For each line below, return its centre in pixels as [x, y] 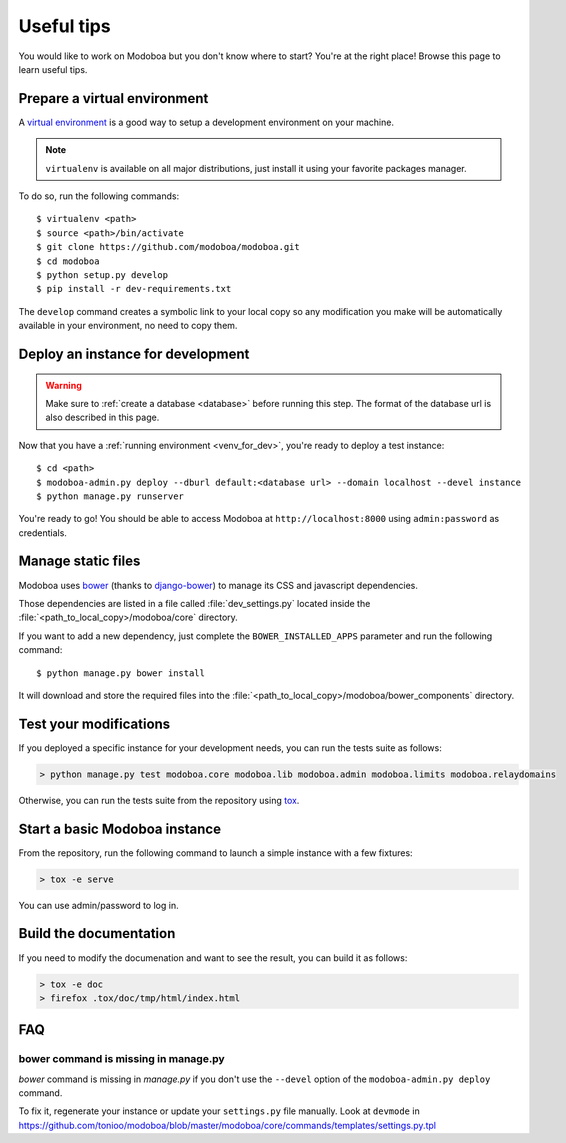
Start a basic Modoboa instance [120, 828]
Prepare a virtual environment [113, 98]
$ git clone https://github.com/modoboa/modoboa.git [168, 247]
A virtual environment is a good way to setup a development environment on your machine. [206, 122]
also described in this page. [102, 417]
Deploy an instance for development [134, 353]
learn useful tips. [53, 69]
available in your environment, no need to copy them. [128, 326]
